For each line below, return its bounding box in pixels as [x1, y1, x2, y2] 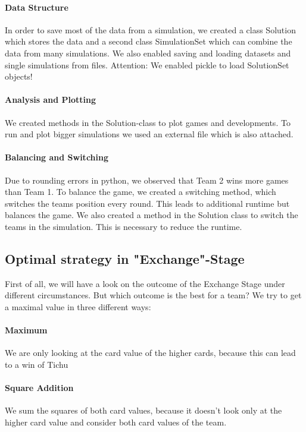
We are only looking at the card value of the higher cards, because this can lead [5, 346, 296, 359]
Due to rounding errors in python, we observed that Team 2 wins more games [5, 174, 289, 186]
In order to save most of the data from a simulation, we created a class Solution [5, 23, 296, 36]
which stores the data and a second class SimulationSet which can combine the [5, 35, 292, 48]
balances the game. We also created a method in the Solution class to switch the [5, 209, 298, 221]
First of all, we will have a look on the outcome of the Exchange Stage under [5, 277, 285, 289]
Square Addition [5, 381, 74, 394]
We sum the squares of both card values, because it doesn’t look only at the [5, 404, 282, 417]
